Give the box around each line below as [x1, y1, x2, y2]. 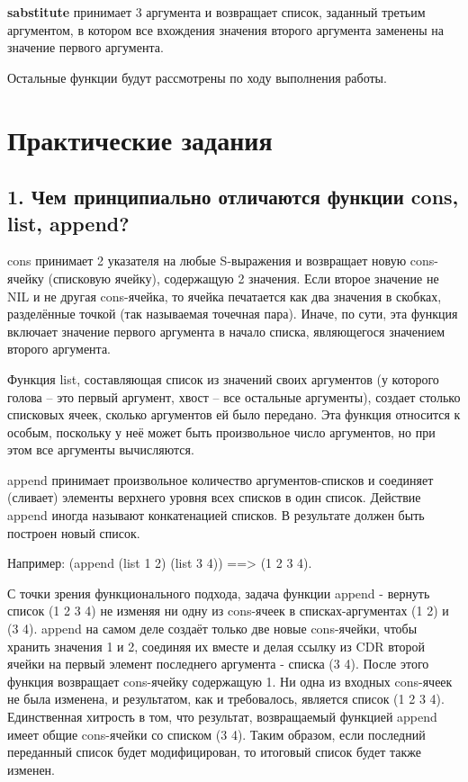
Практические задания [7, 121, 273, 157]
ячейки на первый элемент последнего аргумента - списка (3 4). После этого [7, 654, 429, 673]
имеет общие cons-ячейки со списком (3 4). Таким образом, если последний [7, 724, 426, 743]
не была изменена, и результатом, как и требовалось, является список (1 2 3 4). [7, 689, 445, 708]
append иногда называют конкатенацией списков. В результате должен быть [7, 506, 425, 525]
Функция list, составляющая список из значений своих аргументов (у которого [7, 369, 439, 388]
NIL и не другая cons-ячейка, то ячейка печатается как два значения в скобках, [7, 286, 442, 305]
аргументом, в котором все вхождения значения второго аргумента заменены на [7, 20, 444, 39]
